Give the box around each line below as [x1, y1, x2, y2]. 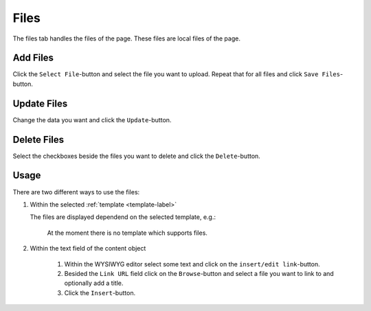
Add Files [12, 52, 54, 64]
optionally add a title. [64, 279, 124, 288]
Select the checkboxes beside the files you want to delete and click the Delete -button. [12, 152, 260, 160]
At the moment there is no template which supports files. [47, 229, 207, 237]
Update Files [12, 97, 68, 109]
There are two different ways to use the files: [12, 187, 140, 196]
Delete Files [12, 134, 65, 146]
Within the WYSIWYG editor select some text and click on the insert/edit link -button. [64, 260, 320, 268]
